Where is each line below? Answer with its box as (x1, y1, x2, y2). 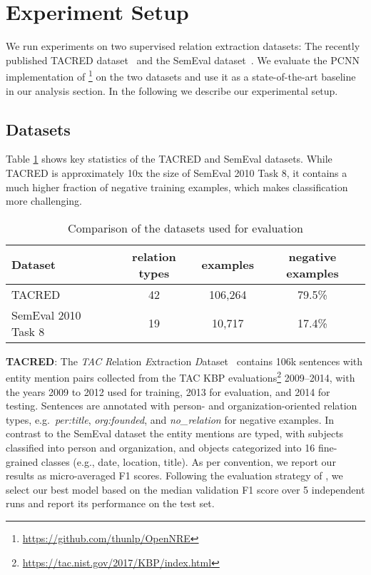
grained (6, 454, 39, 469)
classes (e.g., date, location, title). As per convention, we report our (41, 454, 336, 469)
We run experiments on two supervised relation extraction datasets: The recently (6, 39, 360, 54)
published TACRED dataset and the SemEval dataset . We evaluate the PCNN (6, 52, 360, 67)
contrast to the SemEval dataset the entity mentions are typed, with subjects (6, 426, 344, 441)
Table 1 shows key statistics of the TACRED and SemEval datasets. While (6, 151, 332, 166)
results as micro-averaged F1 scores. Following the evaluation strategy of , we (6, 468, 343, 483)
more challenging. (6, 193, 82, 208)
